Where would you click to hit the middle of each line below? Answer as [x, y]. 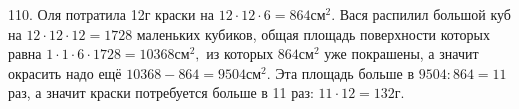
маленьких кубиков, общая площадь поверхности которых [313, 33]
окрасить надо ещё [65, 72]
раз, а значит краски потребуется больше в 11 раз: [161, 92]
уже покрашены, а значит [401, 53]
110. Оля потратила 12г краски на [111, 14]
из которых [240, 53]
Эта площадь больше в [344, 72]
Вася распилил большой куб [425, 14]
